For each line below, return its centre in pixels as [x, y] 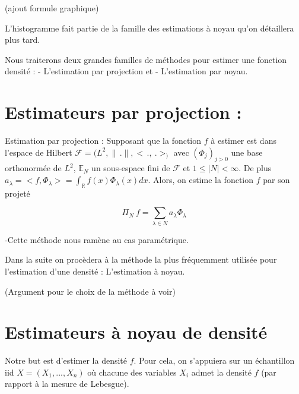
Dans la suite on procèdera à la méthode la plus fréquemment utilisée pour [141, 259]
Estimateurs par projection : [123, 112]
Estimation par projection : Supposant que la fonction [103, 141]
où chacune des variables [132, 372]
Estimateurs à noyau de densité [136, 332]
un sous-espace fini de [131, 168]
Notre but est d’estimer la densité [66, 360]
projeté [18, 193]
